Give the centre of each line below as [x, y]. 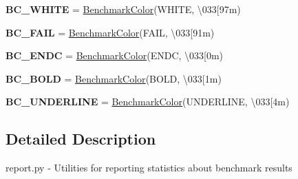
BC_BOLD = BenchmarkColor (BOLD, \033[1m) [114, 78]
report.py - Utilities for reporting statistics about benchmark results [149, 168]
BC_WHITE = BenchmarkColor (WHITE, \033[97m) [123, 9]
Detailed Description [81, 139]
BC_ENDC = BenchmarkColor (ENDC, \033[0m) [115, 55]
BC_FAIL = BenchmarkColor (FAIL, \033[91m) [110, 32]
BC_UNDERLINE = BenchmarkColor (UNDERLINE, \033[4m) [148, 102]
